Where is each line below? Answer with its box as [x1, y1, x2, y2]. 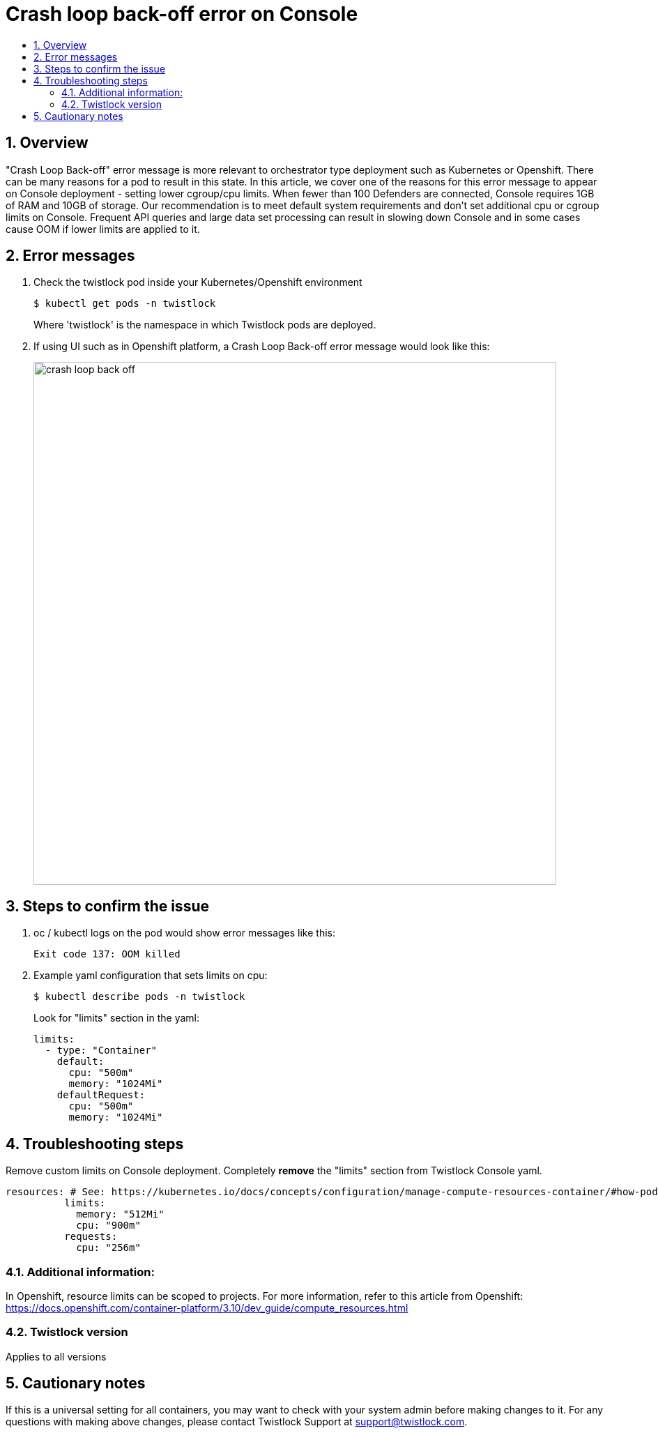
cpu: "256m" [76, 1242, 141, 1254]
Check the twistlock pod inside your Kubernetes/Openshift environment [33, 276, 362, 289]
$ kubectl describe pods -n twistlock [33, 991, 245, 1003]
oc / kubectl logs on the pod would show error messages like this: [33, 927, 335, 939]
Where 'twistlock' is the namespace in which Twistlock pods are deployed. [33, 319, 376, 331]
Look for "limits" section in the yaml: [33, 1012, 199, 1024]
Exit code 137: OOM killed [33, 948, 181, 960]
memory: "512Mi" [76, 1208, 164, 1220]
